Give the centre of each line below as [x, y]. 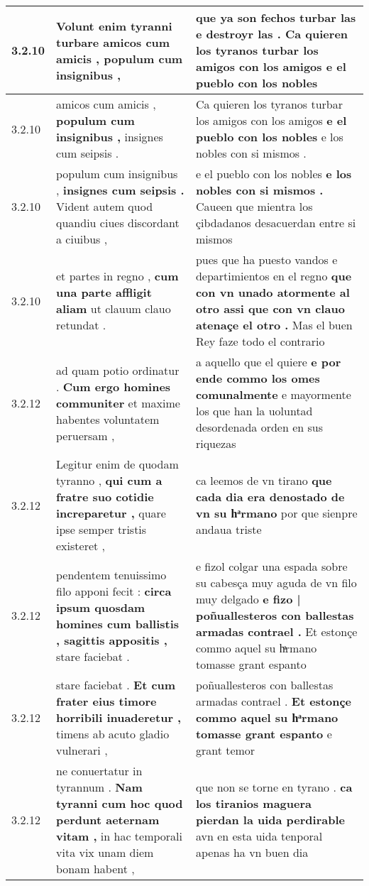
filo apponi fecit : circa [114, 591]
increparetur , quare [111, 513]
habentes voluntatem [108, 419]
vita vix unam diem [105, 852]
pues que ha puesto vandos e [266, 259]
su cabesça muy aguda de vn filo [276, 583]
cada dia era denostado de [270, 497]
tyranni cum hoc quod [120, 803]
